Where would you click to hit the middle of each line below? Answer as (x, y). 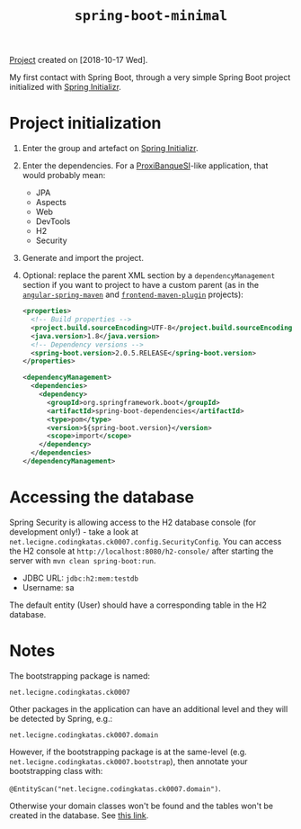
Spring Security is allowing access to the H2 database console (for (133, 522)
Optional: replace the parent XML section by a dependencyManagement (149, 275)
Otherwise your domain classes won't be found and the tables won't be (142, 806)
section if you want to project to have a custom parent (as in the (140, 285)
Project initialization (85, 123)
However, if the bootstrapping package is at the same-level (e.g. (128, 752)
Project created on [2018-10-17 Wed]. (79, 60)
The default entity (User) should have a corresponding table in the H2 (138, 605)
